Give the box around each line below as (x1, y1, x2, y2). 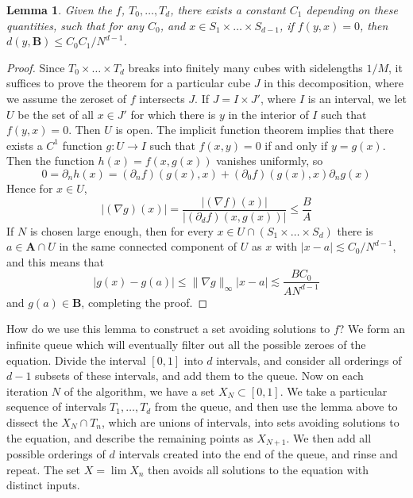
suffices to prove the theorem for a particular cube (6, 75, 251, 91)
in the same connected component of (59, 238, 237, 255)
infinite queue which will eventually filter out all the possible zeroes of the (6, 335, 366, 352)
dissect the (6, 413, 58, 430)
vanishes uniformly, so (216, 152, 323, 169)
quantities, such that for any (6, 17, 145, 33)
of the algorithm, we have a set (64, 382, 215, 399)
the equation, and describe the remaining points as (6, 429, 253, 446)
